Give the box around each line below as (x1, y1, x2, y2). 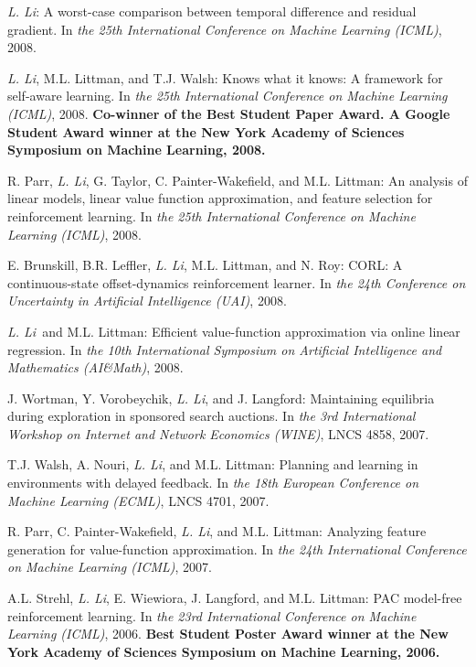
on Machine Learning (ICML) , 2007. (7, 557, 212, 576)
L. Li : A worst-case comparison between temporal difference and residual (7, 2, 417, 20)
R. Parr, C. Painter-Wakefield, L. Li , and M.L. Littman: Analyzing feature (7, 522, 427, 541)
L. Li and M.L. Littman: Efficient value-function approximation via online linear (7, 321, 460, 340)
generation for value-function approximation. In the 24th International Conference (7, 539, 467, 558)
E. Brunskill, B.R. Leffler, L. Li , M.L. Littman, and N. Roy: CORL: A (7, 255, 403, 274)
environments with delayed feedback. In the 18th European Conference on (7, 473, 419, 492)
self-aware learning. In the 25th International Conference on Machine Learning (7, 86, 448, 105)
